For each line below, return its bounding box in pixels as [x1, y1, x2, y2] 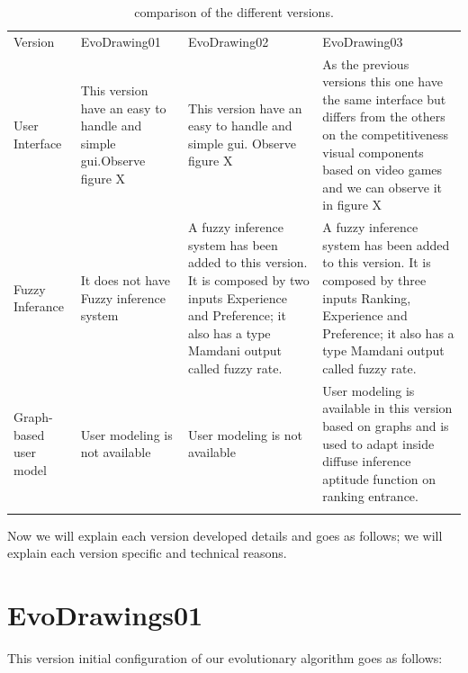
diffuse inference [322, 452, 411, 471]
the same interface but [322, 89, 446, 108]
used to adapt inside [322, 434, 435, 453]
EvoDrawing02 [188, 31, 269, 50]
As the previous [322, 54, 409, 73]
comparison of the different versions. [134, 3, 334, 21]
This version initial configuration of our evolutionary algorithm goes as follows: [7, 649, 443, 668]
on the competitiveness [322, 125, 449, 144]
